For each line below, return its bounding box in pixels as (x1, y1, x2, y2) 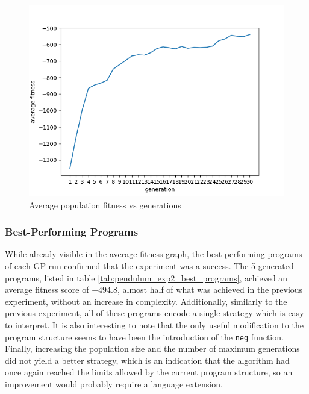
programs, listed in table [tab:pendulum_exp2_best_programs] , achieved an (5, 271, 288, 284)
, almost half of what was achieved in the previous (117, 283, 303, 296)
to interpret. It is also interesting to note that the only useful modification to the (5, 318, 304, 331)
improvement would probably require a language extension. (5, 378, 223, 390)
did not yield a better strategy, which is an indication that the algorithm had (5, 354, 290, 366)
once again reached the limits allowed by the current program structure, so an (5, 366, 293, 378)
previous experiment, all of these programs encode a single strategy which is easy (5, 307, 304, 319)
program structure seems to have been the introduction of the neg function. (5, 330, 284, 343)
